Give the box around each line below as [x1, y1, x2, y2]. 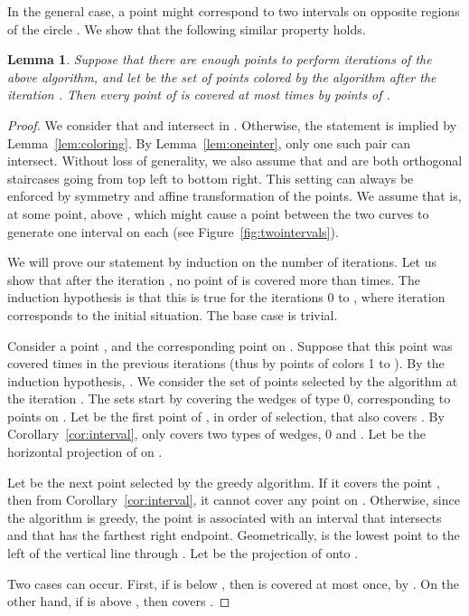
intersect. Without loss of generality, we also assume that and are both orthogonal [7, 151, 463, 170]
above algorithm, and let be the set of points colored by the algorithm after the [7, 67, 436, 86]
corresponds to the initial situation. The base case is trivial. [7, 305, 338, 324]
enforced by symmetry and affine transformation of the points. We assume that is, [7, 186, 462, 205]
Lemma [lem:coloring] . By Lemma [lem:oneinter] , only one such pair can [7, 133, 411, 152]
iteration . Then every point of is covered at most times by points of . [7, 85, 390, 104]
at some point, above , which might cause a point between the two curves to [7, 204, 429, 223]
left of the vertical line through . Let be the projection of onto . [7, 544, 359, 563]
